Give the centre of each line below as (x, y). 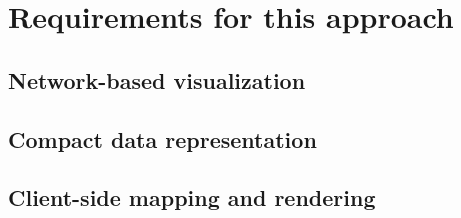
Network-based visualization (157, 79)
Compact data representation (162, 138)
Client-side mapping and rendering (192, 197)
